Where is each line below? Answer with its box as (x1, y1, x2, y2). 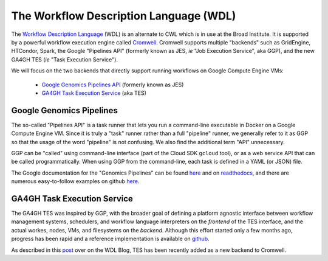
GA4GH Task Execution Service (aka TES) (41, 89, 147, 97)
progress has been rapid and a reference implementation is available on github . (11, 235, 210, 243)
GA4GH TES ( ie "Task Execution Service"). (11, 55, 118, 63)
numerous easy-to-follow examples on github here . (11, 178, 140, 185)
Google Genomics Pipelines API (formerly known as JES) (41, 81, 184, 88)
